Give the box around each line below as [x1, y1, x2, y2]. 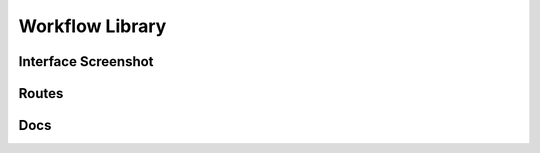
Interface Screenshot [18, 53, 154, 70]
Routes [18, 85, 64, 102]
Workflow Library [18, 15, 167, 37]
